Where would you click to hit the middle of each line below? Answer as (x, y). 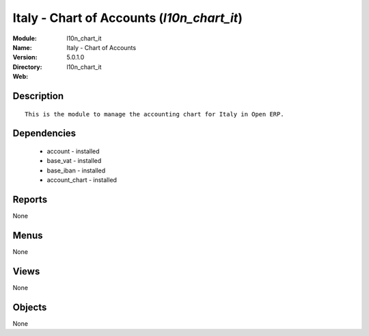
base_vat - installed (74, 161)
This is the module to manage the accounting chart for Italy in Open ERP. (154, 114)
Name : (22, 47)
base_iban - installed (76, 170)
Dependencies (44, 133)
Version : (25, 57)
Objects (30, 307)
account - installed (73, 151)
